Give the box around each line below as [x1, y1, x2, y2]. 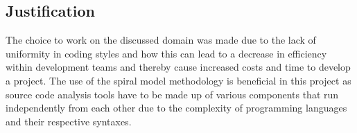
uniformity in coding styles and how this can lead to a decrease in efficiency [6, 46, 327, 60]
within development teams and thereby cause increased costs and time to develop [6, 60, 351, 74]
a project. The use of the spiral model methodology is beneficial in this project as [6, 73, 351, 87]
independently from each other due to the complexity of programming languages [6, 100, 347, 115]
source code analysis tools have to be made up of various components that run [6, 87, 339, 101]
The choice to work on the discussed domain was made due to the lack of [6, 33, 316, 47]
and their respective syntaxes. [6, 114, 132, 128]
